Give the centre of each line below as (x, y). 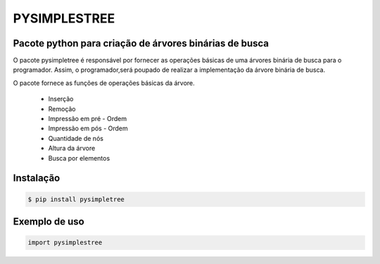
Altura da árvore (72, 149)
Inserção (61, 99)
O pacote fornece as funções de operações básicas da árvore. (104, 83)
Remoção (62, 108)
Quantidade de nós (76, 138)
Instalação (37, 178)
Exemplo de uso (49, 221)
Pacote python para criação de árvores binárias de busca (141, 43)
